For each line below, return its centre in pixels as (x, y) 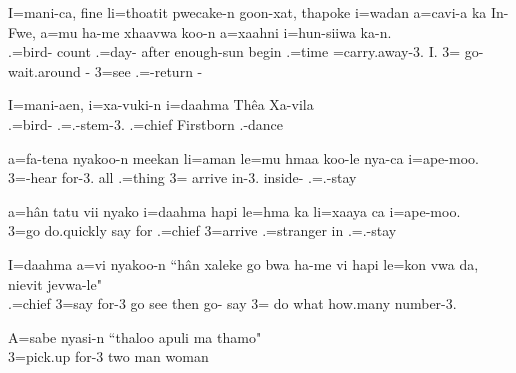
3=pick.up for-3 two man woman (108, 356)
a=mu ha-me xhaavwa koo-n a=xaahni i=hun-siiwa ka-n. (216, 31)
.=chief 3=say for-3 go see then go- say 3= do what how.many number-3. (232, 303)
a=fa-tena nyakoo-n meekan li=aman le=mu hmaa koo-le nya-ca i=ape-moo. (243, 157)
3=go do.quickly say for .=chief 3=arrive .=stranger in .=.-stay (202, 230)
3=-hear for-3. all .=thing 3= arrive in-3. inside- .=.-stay (182, 177)
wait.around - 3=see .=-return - (105, 70)
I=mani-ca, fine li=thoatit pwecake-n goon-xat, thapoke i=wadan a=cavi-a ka (247, 12)
